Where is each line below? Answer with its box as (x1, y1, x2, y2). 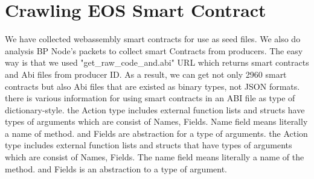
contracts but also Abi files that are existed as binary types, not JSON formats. (5, 80, 300, 92)
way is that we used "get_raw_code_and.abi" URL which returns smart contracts (5, 56, 309, 69)
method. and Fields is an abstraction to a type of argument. (5, 162, 228, 175)
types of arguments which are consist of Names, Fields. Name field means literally (5, 115, 308, 128)
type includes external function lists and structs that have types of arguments (5, 139, 292, 151)
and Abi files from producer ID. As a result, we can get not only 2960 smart (5, 68, 287, 80)
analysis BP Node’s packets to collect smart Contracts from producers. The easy (5, 44, 303, 57)
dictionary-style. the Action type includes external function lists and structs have (5, 103, 305, 116)
